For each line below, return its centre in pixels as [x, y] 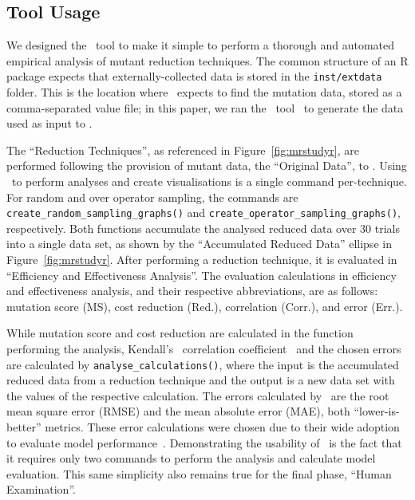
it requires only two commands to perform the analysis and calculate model [191, 458]
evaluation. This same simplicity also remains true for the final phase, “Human [199, 473]
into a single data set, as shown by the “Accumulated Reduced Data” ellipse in [199, 244]
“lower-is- [377, 411]
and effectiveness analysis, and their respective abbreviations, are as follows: [192, 291]
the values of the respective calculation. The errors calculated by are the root [198, 395]
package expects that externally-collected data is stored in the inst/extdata [194, 76]
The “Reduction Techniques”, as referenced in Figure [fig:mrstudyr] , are [183, 150]
